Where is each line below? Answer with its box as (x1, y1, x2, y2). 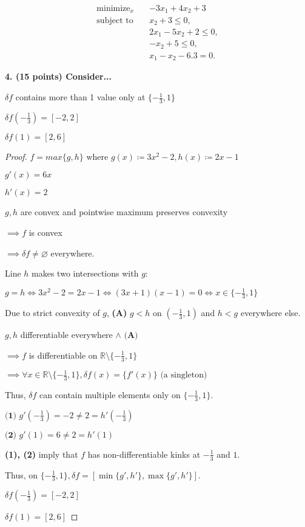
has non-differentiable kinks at (87, 447, 201, 460)
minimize (96, 4, 130, 13)
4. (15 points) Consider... (5, 70, 112, 83)
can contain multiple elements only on (39, 388, 181, 401)
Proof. (5, 150, 27, 162)
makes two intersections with (32, 267, 139, 280)
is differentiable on (28, 348, 98, 361)
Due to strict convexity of (5, 306, 100, 319)
